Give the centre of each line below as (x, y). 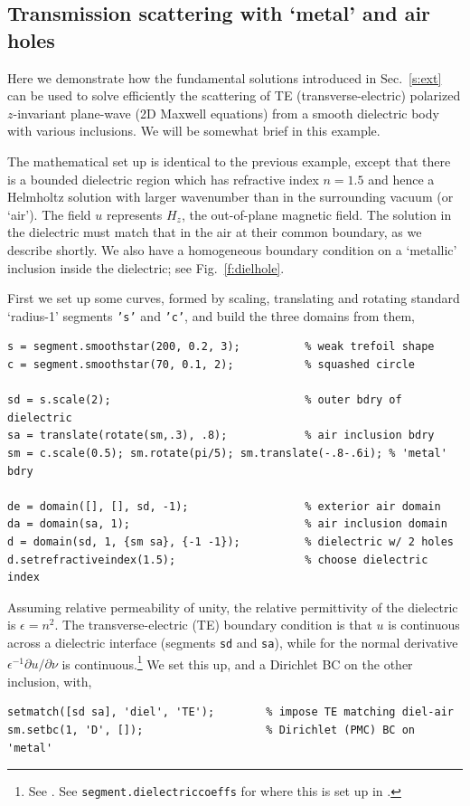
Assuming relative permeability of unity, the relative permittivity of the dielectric (233, 607)
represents (134, 214)
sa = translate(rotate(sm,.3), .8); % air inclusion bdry (221, 436)
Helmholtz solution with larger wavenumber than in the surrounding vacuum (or (230, 197)
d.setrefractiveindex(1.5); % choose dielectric (218, 559)
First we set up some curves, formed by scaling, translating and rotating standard (234, 298)
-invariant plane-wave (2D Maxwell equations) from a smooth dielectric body (226, 113)
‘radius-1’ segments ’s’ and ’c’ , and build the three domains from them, (211, 315)
